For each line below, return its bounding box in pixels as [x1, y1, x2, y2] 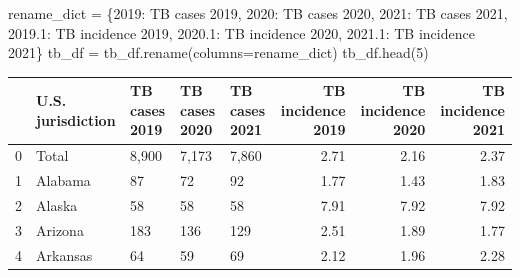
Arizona [36, 219, 84, 240]
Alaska [36, 195, 78, 215]
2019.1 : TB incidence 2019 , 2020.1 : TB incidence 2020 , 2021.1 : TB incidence [8, 22, 475, 43]
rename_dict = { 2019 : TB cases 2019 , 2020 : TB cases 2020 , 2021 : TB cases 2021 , [8, 3, 508, 23]
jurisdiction [36, 109, 116, 130]
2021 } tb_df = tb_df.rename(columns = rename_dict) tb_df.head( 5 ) [8, 42, 429, 63]
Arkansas [36, 244, 93, 265]
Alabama [36, 170, 91, 191]
